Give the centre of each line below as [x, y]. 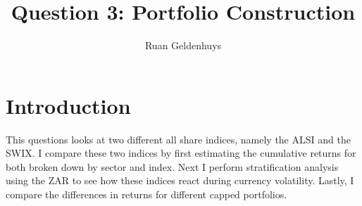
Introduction [68, 105]
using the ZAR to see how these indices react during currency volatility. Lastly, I [180, 180]
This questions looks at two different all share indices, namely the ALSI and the [178, 139]
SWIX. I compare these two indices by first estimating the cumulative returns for [181, 153]
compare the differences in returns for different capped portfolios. [146, 194]
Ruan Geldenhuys [183, 45]
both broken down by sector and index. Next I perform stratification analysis [172, 166]
